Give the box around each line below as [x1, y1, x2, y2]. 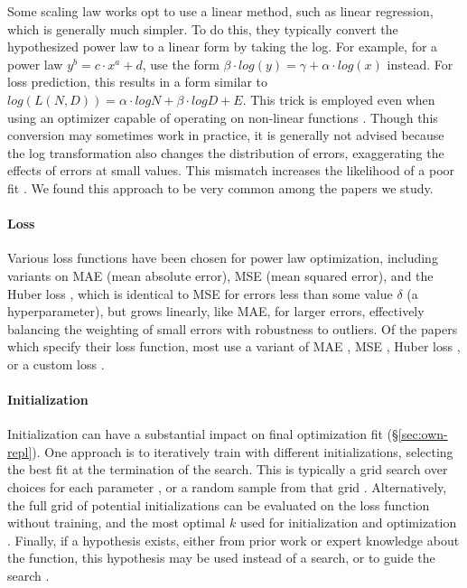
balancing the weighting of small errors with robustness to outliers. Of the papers [7, 319, 458, 338]
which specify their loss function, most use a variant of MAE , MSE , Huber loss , [7, 337, 461, 356]
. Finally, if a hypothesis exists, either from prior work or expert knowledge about [7, 530, 460, 549]
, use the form [142, 54, 219, 73]
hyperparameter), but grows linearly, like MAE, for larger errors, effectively [7, 302, 425, 321]
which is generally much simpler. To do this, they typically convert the [7, 19, 398, 38]
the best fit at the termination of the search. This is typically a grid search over [7, 460, 448, 479]
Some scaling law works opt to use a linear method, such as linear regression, [7, 2, 434, 20]
